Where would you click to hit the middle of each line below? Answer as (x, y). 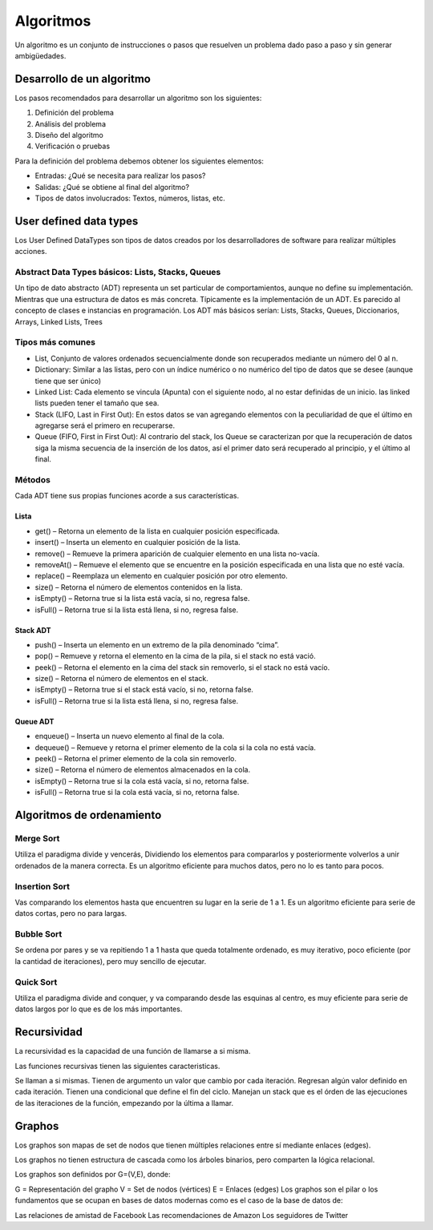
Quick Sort (36, 982)
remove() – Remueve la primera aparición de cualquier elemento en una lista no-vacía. (177, 554)
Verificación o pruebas (73, 146)
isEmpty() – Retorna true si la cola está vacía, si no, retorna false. (142, 780)
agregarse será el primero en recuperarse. (105, 425)
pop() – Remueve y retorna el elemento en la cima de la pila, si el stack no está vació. (175, 656)
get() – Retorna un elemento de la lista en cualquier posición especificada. (157, 531)
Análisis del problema (70, 123)
